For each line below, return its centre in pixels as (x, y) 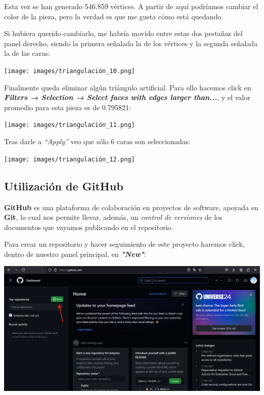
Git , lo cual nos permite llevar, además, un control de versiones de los (113, 217)
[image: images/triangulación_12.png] (70, 159)
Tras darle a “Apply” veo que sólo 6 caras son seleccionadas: (97, 141)
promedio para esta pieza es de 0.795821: (68, 107)
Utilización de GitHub (64, 186)
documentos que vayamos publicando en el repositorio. (89, 227)
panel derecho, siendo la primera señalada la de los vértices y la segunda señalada (131, 43)
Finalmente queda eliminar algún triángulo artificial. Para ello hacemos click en (128, 87)
